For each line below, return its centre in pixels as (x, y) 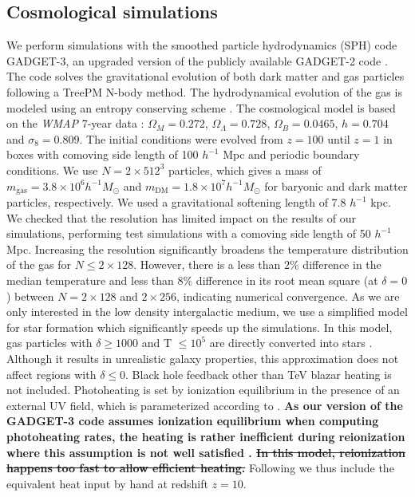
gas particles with (49, 343)
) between (30, 296)
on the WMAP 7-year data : (75, 123)
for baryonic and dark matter (336, 185)
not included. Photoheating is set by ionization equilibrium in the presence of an (203, 390)
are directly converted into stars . (291, 343)
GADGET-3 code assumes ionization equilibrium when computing (193, 421)
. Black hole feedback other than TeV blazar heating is (259, 374)
